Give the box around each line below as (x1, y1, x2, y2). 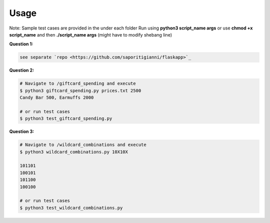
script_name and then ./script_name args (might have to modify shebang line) (9, 31, 172, 37)
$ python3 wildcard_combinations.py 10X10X (19, 149, 128, 154)
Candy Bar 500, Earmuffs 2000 (19, 95, 94, 100)
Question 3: (9, 128, 34, 134)
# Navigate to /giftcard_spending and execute (19, 80, 136, 86)
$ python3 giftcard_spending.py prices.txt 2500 (19, 87, 141, 93)
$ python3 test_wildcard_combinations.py (19, 205, 123, 210)
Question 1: (9, 41, 33, 47)
